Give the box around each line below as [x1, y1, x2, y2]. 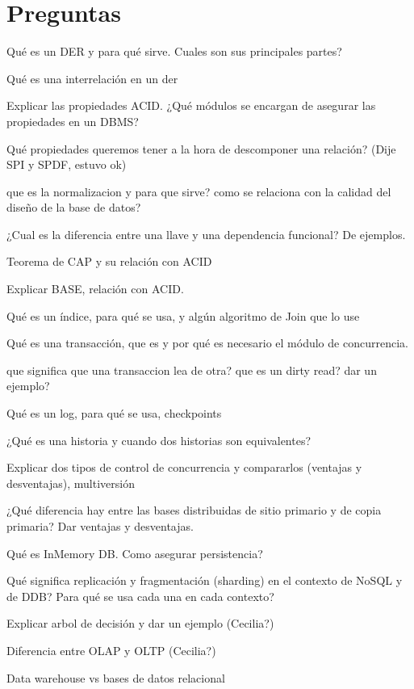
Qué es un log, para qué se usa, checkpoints [6, 405, 222, 422]
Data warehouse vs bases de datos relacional [6, 669, 225, 686]
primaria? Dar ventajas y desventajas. [6, 518, 194, 534]
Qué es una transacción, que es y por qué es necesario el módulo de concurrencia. [6, 334, 408, 351]
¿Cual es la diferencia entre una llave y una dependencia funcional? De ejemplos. [6, 225, 406, 242]
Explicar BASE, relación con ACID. [6, 280, 184, 297]
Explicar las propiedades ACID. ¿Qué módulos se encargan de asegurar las [6, 97, 376, 114]
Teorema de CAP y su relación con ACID [6, 253, 212, 270]
